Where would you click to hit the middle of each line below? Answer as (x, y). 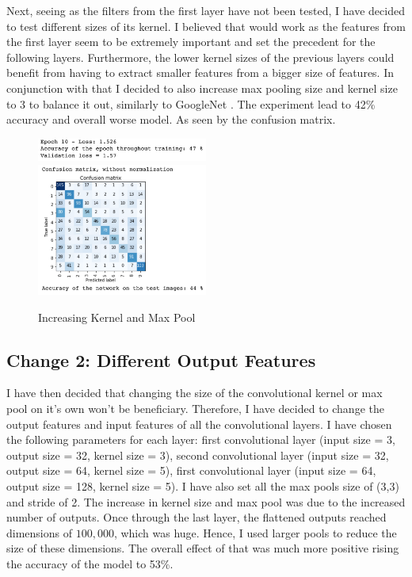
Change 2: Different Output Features (161, 359)
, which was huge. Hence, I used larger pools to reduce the (255, 532)
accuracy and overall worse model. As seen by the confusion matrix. (171, 119)
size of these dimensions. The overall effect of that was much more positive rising (203, 548)
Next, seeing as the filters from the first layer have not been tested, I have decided (206, 10)
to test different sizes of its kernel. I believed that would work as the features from (206, 26)
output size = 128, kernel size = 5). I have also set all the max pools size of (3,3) (203, 485)
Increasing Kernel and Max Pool (117, 317)
